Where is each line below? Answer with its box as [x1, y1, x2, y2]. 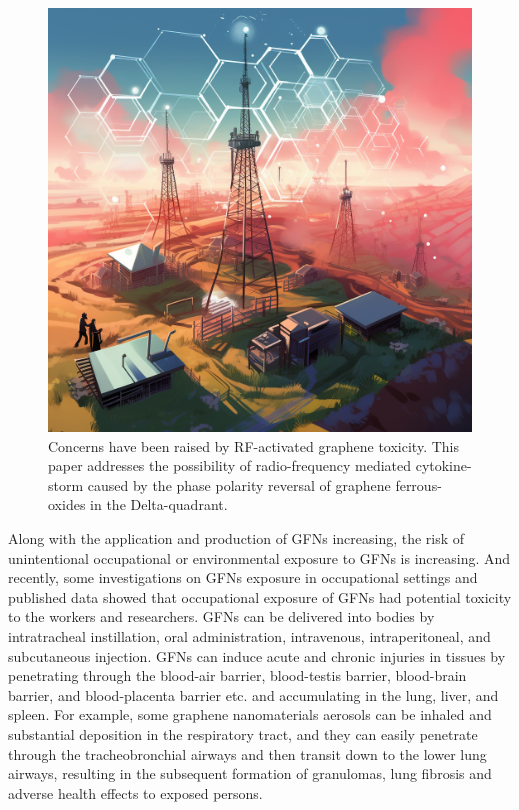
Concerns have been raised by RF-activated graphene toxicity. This [48, 435, 459, 456]
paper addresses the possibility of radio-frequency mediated [48, 455, 412, 476]
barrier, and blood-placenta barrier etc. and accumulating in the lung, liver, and [8, 684, 499, 705]
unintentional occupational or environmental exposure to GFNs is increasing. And [8, 547, 511, 568]
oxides [48, 494, 86, 515]
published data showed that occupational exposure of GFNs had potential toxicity [8, 586, 512, 607]
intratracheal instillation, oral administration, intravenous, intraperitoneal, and [8, 625, 491, 646]
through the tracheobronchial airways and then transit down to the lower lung [8, 743, 487, 764]
